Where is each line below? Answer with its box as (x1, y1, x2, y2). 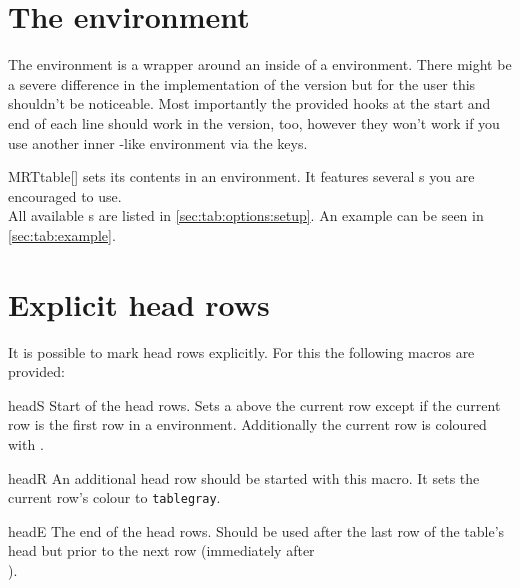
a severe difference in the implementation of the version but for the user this (8, 73, 476, 94)
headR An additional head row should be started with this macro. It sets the (8, 467, 480, 488)
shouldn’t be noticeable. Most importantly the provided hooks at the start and (8, 93, 491, 114)
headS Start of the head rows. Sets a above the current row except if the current (8, 394, 501, 415)
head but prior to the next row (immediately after (8, 540, 315, 561)
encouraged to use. (8, 185, 122, 206)
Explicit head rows (8, 283, 270, 324)
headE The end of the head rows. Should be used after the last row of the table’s (8, 520, 505, 541)
